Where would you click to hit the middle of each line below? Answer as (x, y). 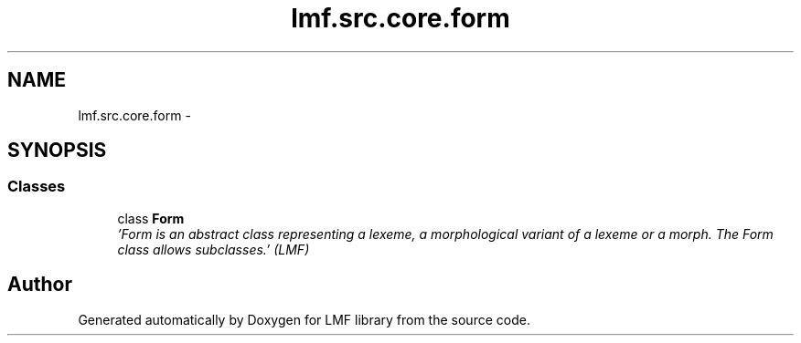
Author (40, 285)
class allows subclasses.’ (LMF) (214, 249)
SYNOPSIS (57, 151)
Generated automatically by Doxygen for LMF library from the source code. (304, 319)
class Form (151, 218)
